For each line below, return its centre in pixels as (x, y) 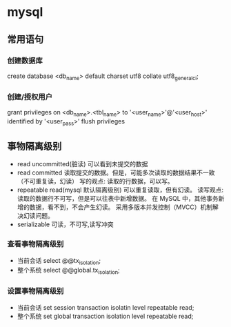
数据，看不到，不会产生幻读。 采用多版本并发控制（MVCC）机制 (121, 207)
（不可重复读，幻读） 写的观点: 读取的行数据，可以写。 (95, 181)
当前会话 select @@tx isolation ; (59, 261)
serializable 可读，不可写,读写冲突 (65, 224)
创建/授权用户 (30, 97)
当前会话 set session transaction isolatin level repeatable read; (106, 307)
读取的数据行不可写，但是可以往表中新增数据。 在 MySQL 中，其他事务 (118, 199)
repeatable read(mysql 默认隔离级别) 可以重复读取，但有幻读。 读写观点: (120, 190)
